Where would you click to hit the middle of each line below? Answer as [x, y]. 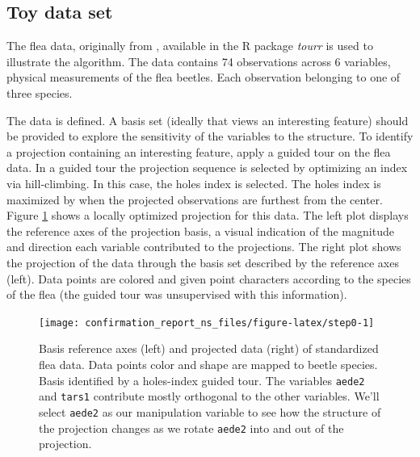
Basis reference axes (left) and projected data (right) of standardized [209, 348]
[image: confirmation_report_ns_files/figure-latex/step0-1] [207, 323]
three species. [40, 92]
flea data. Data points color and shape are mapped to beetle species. [208, 364]
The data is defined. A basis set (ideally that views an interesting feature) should [208, 120]
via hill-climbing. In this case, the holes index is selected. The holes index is [194, 183]
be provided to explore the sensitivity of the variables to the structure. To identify [210, 136]
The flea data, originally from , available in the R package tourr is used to [190, 46]
